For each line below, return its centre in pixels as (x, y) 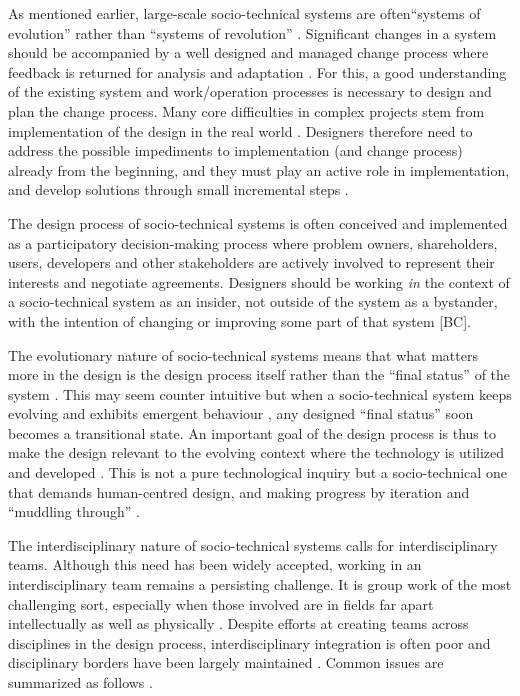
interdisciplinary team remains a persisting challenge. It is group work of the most (260, 584)
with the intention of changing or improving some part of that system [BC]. (239, 320)
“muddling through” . (74, 511)
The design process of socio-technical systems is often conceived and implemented (258, 222)
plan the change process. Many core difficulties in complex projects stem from (246, 110)
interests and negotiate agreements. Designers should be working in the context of (259, 281)
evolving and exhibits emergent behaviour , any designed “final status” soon (241, 413)
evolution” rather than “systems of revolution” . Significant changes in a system (252, 32)
